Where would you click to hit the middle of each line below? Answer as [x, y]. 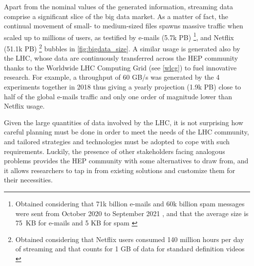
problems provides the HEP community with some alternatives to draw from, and [126, 161]
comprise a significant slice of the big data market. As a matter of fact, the [116, 16]
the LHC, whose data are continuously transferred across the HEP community [121, 58]
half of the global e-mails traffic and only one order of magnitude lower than [118, 96]
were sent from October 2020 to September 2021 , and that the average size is [132, 213]
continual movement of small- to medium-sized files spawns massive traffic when [124, 26]
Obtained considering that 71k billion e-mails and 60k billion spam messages [130, 203]
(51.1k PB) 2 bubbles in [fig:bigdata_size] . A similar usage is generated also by [122, 48]
